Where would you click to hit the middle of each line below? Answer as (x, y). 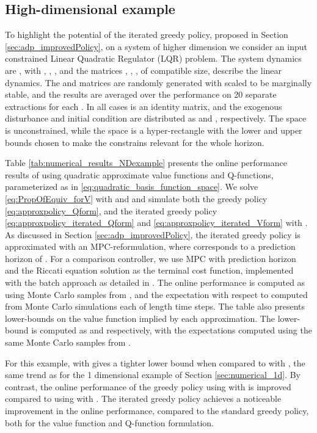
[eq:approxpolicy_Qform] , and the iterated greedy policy (111, 210)
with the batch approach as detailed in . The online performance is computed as (155, 282)
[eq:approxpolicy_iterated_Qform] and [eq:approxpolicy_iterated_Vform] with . (156, 223)
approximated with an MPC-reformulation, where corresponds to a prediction (150, 246)
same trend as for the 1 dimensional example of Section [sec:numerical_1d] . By (153, 375)
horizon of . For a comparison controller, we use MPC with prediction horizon (151, 258)
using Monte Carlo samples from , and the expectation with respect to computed (156, 294)
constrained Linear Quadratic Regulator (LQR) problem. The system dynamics (153, 58)
